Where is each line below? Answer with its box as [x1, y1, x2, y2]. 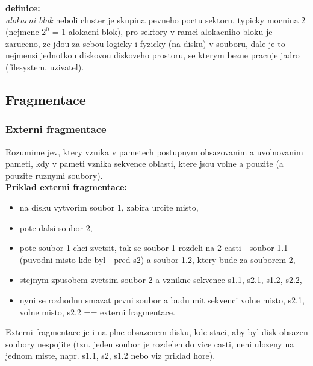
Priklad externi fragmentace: [5, 181, 127, 193]
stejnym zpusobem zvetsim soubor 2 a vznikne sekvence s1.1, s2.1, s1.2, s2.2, [19, 273, 302, 286]
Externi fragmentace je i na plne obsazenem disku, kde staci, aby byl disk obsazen [5, 326, 308, 338]
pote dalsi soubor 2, [19, 221, 93, 234]
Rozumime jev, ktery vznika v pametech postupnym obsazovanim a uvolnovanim [5, 145, 303, 158]
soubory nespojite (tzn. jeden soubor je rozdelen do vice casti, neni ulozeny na [5, 337, 294, 350]
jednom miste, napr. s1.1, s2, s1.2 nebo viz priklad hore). [5, 349, 215, 362]
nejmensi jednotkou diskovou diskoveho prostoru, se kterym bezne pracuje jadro [5, 49, 300, 61]
